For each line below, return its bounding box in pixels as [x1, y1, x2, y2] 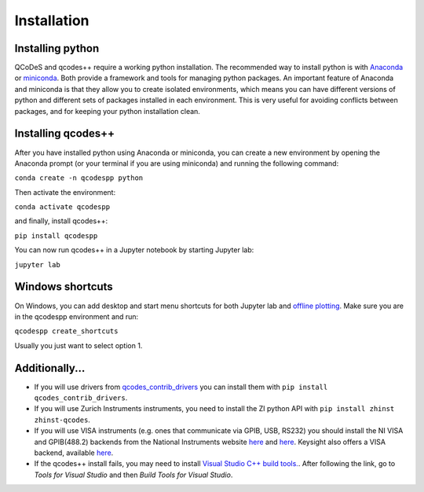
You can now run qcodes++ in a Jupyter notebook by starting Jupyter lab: [14, 245, 254, 255]
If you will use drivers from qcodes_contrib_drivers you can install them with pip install [34, 382, 328, 391]
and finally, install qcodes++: [14, 216, 108, 226]
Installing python [14, 42, 100, 55]
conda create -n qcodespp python [14, 174, 144, 182]
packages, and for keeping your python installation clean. [14, 106, 200, 116]
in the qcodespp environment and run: [14, 311, 139, 321]
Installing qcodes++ [14, 127, 115, 141]
